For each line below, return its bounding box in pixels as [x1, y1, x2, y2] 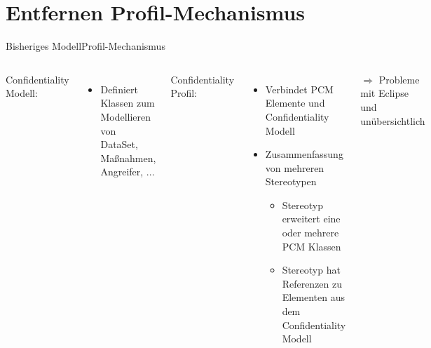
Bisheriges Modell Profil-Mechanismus [6, 39, 165, 53]
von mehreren [265, 160, 324, 175]
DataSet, [100, 137, 138, 152]
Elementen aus [282, 290, 345, 304]
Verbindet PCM [265, 81, 334, 96]
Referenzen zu [282, 276, 343, 290]
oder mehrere [282, 225, 339, 240]
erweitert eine [282, 211, 341, 226]
